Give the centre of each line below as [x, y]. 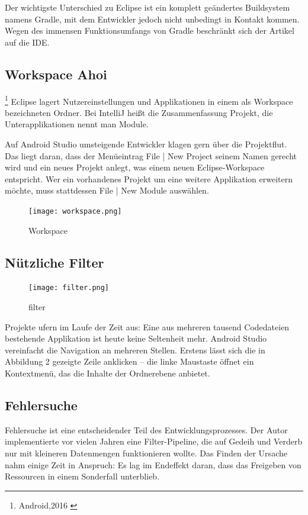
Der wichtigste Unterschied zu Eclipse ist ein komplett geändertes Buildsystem [147, 7]
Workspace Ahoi [56, 74]
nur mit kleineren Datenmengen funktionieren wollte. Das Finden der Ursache [146, 453]
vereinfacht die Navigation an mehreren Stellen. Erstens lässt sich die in [135, 350]
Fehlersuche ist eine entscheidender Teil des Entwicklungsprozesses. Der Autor [146, 429]
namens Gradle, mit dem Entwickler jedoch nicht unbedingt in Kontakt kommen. [152, 19]
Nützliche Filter [54, 262]
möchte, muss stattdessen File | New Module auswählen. [107, 190]
